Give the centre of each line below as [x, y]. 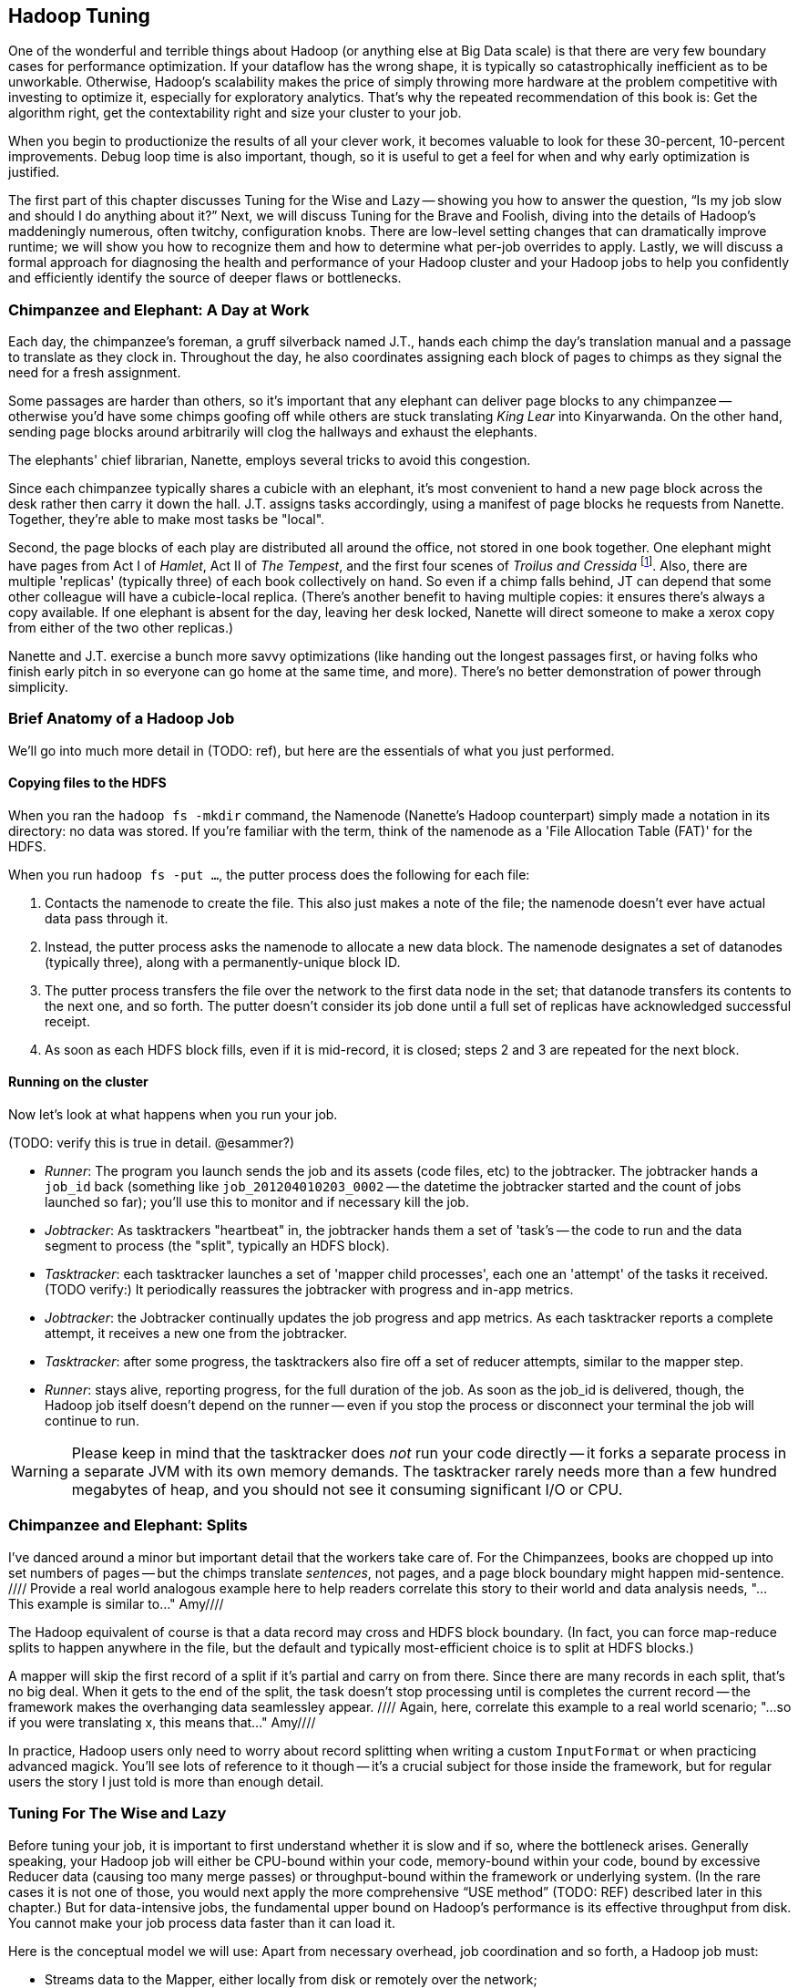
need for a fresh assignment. [95, 373]
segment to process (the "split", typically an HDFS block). [217, 1246]
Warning [40, 1472]
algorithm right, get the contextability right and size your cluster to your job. [235, 113]
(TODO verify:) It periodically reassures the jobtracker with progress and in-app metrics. [309, 1290]
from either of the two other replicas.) [121, 627]
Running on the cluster [78, 1082]
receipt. [67, 1021]
